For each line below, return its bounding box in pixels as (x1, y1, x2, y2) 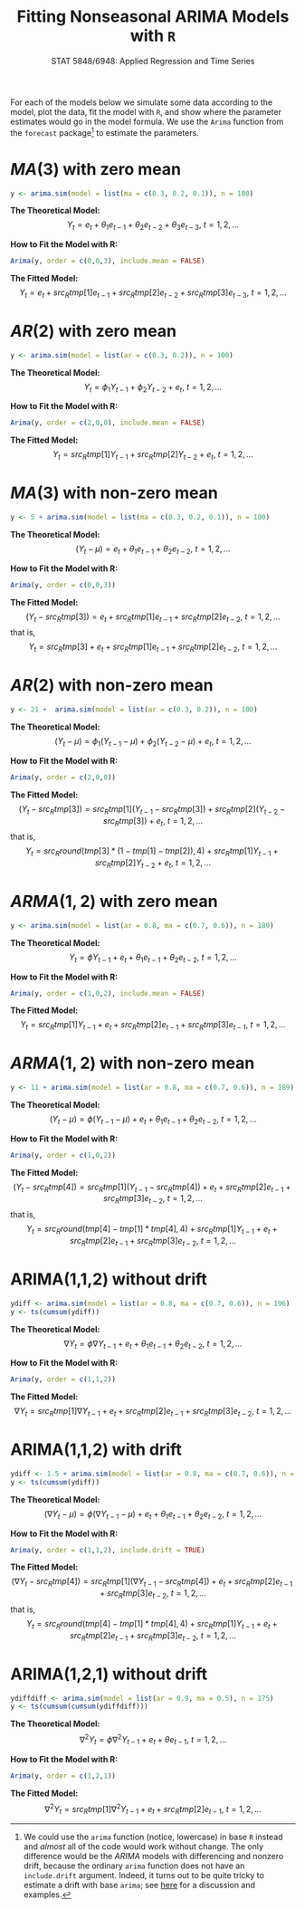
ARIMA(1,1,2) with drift (10, 1439, 182, 1460)
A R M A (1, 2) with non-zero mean (10, 1053, 255, 1074)
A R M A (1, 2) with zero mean (10, 892, 218, 912)
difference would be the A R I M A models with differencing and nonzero (23, 1851, 284, 1862)
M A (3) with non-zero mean (10, 482, 218, 503)
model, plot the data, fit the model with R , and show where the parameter (10, 106, 281, 117)
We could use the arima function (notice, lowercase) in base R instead (23, 1831, 283, 1843)
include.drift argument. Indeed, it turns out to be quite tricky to (23, 1870, 265, 1881)
